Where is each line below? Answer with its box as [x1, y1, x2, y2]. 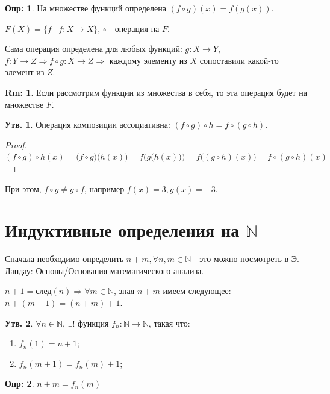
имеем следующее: [163, 284, 231, 297]
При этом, [5, 182, 42, 195]
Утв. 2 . [5, 316, 33, 329]
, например [84, 182, 125, 195]
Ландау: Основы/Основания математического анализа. [5, 264, 204, 277]
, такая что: [148, 316, 190, 329]
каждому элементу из [109, 54, 187, 66]
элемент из [5, 66, 45, 78]
